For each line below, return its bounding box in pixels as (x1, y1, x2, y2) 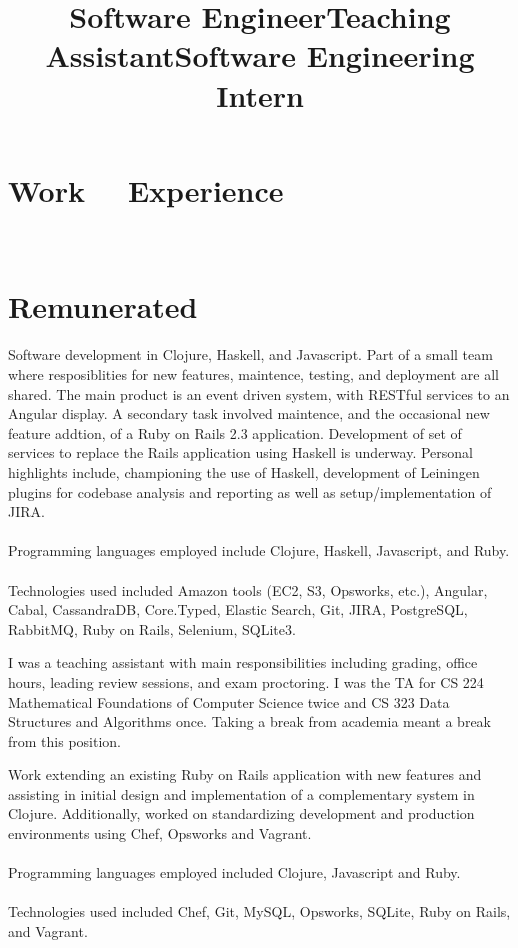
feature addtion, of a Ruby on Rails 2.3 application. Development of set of (8, 422, 462, 443)
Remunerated (8, 286, 198, 327)
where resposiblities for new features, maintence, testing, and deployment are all (8, 364, 499, 384)
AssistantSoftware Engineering (45, 35, 475, 76)
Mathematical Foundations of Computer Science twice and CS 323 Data (8, 691, 450, 712)
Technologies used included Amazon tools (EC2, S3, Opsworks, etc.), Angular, (8, 579, 488, 600)
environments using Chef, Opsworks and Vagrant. (8, 823, 312, 844)
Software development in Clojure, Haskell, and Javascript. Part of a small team (8, 344, 493, 365)
